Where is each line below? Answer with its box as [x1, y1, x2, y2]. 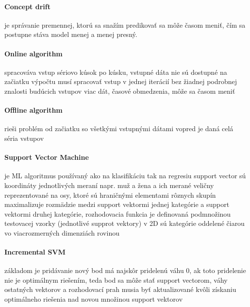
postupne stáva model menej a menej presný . [4, 29, 137, 39]
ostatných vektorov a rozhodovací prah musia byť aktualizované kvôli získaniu [4, 284, 236, 294]
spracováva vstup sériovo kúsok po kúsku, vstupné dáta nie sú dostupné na [4, 67, 227, 77]
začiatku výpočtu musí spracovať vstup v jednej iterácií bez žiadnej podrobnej [4, 76, 237, 86]
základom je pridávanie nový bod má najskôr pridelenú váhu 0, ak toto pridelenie [4, 265, 246, 275]
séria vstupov [4, 133, 44, 143]
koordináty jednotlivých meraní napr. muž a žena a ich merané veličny [4, 180, 214, 190]
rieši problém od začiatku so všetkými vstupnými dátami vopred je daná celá [4, 123, 233, 134]
